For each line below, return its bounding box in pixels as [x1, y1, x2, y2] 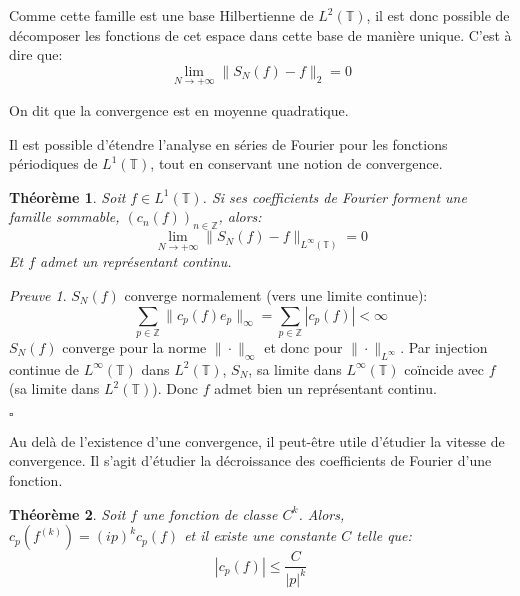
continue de [9, 358, 79, 379]
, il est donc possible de [366, 5, 510, 25]
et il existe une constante [184, 525, 337, 546]
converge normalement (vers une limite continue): [124, 284, 428, 305]
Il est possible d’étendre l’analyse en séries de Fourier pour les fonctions [9, 133, 448, 154]
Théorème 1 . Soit [9, 186, 126, 207]
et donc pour [264, 336, 343, 357]
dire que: [9, 44, 63, 65]
